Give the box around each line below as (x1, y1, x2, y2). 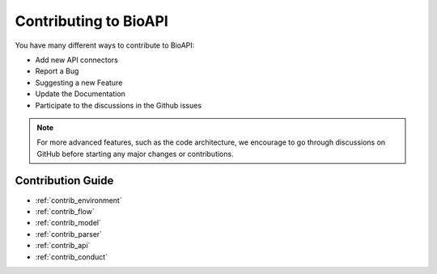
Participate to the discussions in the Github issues (35, 100, 202, 110)
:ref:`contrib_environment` (35, 195, 122, 205)
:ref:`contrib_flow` (35, 206, 95, 216)
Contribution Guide (15, 174, 114, 188)
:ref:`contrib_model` (35, 218, 101, 228)
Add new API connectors (35, 55, 119, 65)
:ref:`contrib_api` (35, 241, 91, 251)
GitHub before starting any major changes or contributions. (36, 149, 234, 158)
